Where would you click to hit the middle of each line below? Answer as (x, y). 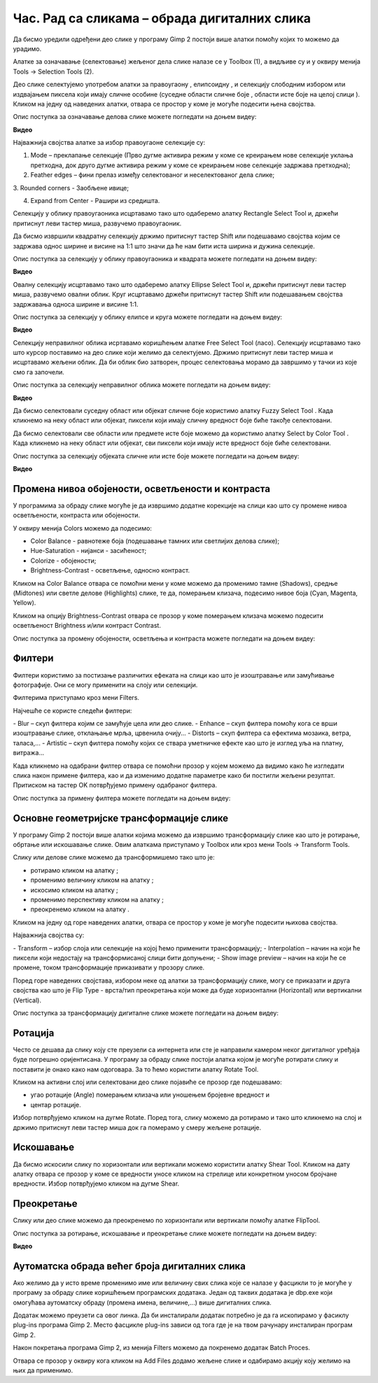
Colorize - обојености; (63, 561)
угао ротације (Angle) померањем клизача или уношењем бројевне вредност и (150, 1095)
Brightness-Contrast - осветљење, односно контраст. (110, 570)
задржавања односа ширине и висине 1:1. (76, 304)
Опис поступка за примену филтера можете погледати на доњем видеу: (122, 798)
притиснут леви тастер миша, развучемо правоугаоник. (97, 223)
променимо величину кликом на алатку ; (92, 880)
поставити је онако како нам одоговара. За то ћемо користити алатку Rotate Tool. (136, 1069)
